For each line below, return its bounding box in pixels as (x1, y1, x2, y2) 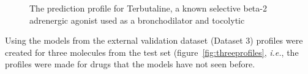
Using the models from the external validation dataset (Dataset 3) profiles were (5, 34, 303, 47)
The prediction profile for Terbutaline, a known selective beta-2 (29, 2, 267, 14)
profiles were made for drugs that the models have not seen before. (5, 58, 255, 70)
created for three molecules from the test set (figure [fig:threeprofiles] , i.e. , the (5, 45, 299, 58)
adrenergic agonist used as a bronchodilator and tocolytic (29, 13, 245, 26)
